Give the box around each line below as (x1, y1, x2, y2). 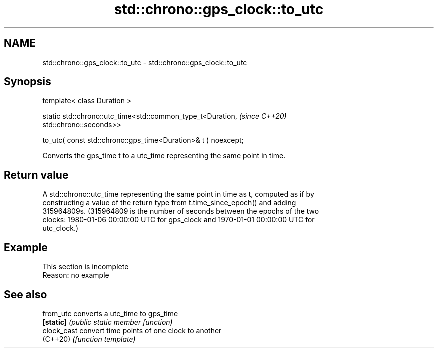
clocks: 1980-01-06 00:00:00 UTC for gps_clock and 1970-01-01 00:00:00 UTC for (42, 215, 315, 224)
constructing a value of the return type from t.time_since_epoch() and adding (42, 198, 296, 207)
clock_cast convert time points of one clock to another (42, 326, 222, 335)
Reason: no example (42, 271, 109, 280)
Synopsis (4, 75, 51, 88)
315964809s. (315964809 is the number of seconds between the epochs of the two (42, 207, 319, 216)
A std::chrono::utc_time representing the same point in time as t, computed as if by (42, 190, 314, 199)
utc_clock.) (42, 224, 79, 233)
